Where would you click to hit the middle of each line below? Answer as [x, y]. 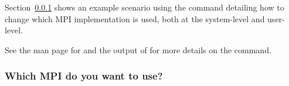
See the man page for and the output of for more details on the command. [138, 49]
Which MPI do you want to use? [84, 76]
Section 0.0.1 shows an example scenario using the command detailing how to [144, 7]
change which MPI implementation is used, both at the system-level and [135, 18]
